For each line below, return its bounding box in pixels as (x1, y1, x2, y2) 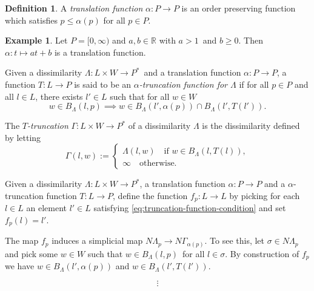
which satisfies (5, 13, 58, 26)
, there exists (35, 90, 83, 102)
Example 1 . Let (5, 34, 68, 47)
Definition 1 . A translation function (5, 2, 143, 14)
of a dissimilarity (128, 119, 191, 132)
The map (5, 234, 39, 247)
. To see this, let (204, 234, 265, 247)
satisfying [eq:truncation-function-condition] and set (93, 201, 286, 214)
